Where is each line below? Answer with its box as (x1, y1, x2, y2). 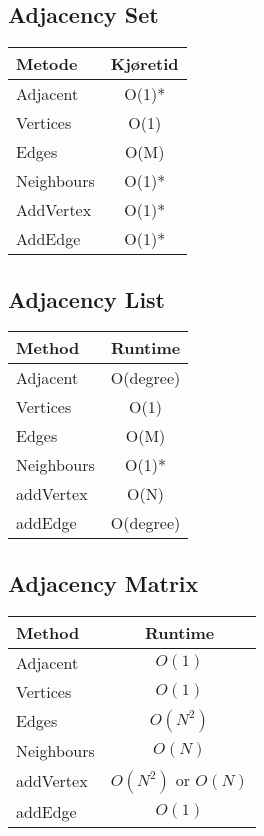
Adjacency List (8, 283, 165, 314)
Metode (16, 52, 78, 76)
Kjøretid (110, 52, 179, 76)
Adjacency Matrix (8, 567, 199, 598)
